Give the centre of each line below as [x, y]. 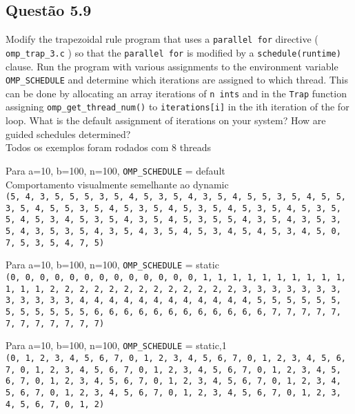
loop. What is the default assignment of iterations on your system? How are [166, 120]
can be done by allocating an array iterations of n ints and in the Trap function [176, 93]
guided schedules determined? [68, 134]
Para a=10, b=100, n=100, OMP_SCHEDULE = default [115, 170]
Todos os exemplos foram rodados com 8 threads [108, 147]
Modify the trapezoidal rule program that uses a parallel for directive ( [162, 39]
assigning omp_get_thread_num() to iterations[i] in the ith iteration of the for [177, 107]
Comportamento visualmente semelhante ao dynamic [117, 184]
